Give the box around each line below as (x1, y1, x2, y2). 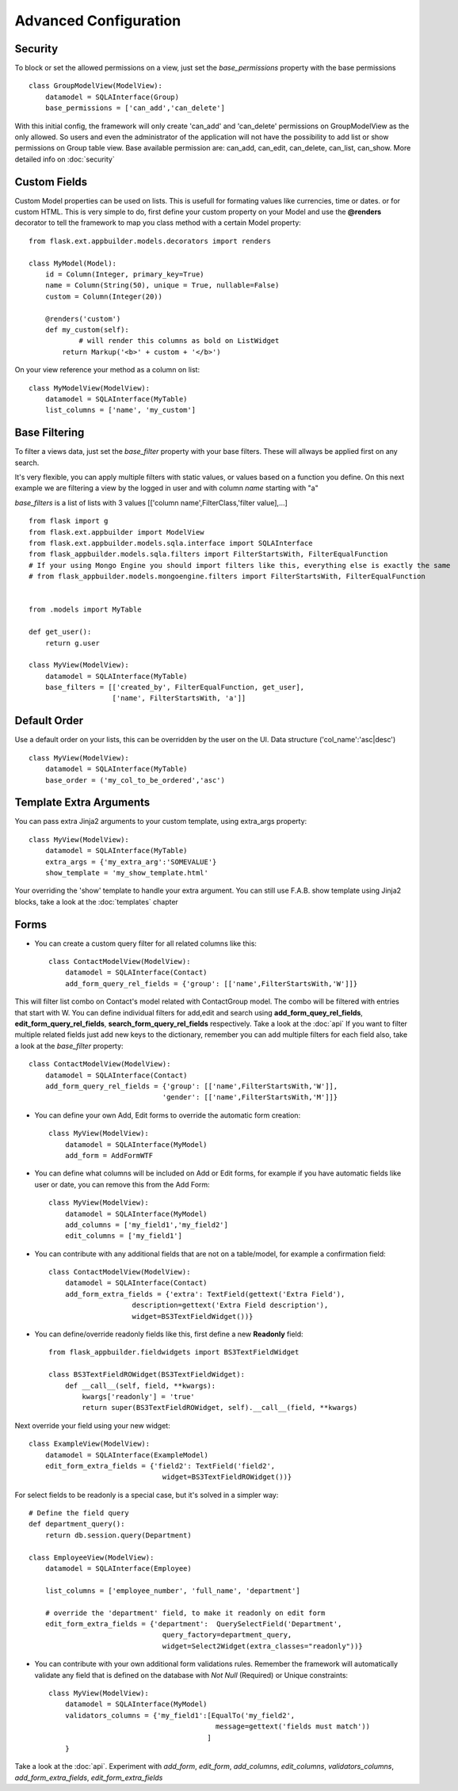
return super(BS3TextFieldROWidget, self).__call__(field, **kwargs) (82, 1403, 358, 1412)
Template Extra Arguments (14, 796, 151, 810)
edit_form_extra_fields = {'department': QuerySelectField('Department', (44, 1620, 342, 1628)
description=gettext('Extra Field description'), (132, 1301, 329, 1310)
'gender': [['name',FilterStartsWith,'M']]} (162, 1093, 338, 1102)
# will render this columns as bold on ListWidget (78, 337, 280, 345)
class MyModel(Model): (29, 258, 117, 268)
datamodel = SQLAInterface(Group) (44, 92, 180, 101)
